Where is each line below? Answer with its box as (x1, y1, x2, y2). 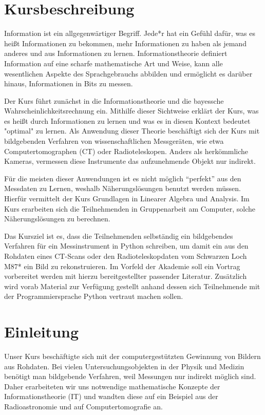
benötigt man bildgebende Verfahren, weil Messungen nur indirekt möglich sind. (4, 371, 256, 382)
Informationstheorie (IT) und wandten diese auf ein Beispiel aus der (4, 391, 218, 402)
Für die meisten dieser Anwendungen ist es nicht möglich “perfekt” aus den (4, 173, 241, 183)
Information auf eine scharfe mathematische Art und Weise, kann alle (4, 58, 223, 68)
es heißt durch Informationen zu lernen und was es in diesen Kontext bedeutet (4, 115, 251, 126)
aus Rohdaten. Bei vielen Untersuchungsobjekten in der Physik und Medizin (4, 361, 244, 371)
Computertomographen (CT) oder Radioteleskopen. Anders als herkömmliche (4, 145, 249, 156)
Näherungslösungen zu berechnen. (4, 213, 110, 224)
